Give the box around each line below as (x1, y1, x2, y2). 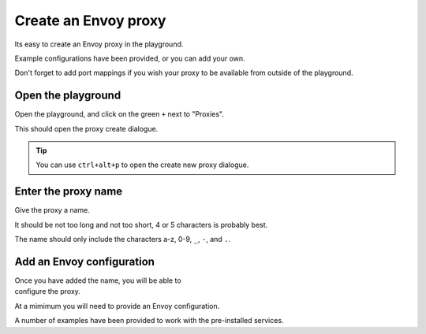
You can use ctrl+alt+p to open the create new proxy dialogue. (35, 160, 249, 169)
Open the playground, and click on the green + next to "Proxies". (14, 109, 224, 119)
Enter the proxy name (14, 185, 123, 199)
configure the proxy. (14, 287, 80, 296)
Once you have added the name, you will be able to (14, 276, 181, 285)
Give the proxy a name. (14, 206, 91, 215)
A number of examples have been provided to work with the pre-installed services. (14, 316, 284, 325)
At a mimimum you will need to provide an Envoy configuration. (14, 301, 220, 310)
